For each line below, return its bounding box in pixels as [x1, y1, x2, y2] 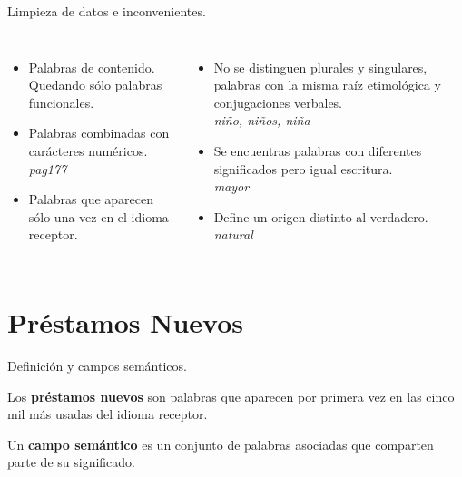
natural [213, 225, 253, 244]
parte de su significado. [7, 453, 135, 472]
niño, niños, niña [213, 111, 310, 130]
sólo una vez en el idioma [28, 207, 169, 226]
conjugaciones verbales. [213, 92, 343, 112]
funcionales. [28, 92, 94, 112]
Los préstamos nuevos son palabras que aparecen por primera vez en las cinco [7, 386, 455, 405]
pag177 [28, 159, 67, 178]
